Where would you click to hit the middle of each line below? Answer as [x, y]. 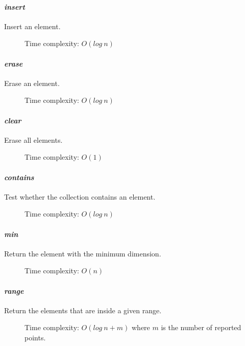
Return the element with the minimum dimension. [83, 253]
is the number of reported [201, 327]
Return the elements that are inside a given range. [83, 310]
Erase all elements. [33, 139]
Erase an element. [32, 83]
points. [35, 337]
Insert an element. [32, 26]
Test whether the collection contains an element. [80, 196]
